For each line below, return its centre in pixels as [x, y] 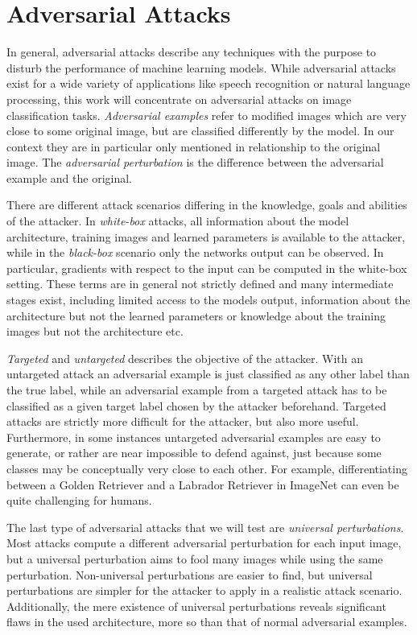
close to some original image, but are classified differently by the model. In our [200, 131]
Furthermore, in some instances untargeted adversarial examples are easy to [194, 437]
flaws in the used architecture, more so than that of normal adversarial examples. [207, 622]
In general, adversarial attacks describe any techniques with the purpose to [192, 52]
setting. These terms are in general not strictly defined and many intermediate [200, 284]
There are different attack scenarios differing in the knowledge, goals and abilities [207, 205]
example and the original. [70, 177]
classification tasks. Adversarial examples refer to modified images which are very [206, 115]
